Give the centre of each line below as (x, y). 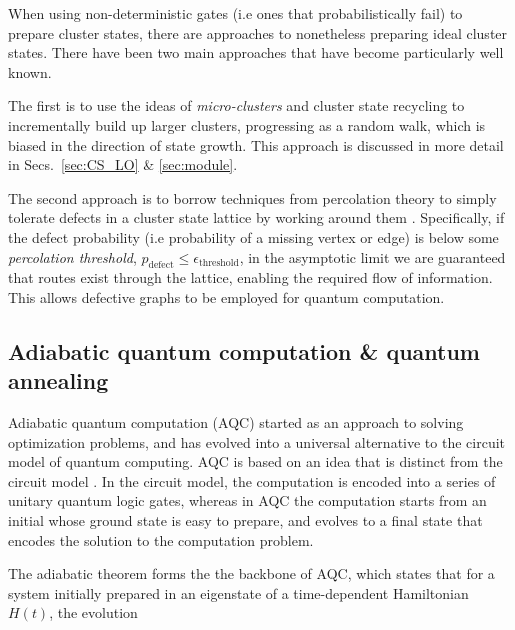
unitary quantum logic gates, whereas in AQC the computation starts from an (247, 500)
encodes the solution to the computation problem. (161, 539)
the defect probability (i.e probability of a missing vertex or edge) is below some (253, 236)
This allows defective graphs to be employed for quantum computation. (226, 296)
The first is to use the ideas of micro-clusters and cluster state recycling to (236, 105)
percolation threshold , (72, 256)
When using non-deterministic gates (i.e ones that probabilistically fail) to (235, 13)
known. (30, 71)
